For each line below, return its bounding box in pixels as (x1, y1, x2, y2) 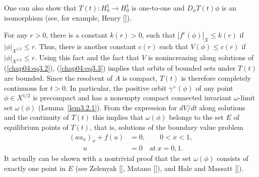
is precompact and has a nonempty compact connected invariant (33, 92, 232, 103)
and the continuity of (4, 112, 69, 122)
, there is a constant (46, 30, 108, 40)
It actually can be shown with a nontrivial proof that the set (4, 153, 191, 163)
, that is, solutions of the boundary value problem (90, 122, 243, 132)
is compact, (122, 73, 158, 83)
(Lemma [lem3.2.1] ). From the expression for (38, 102, 177, 112)
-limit (238, 92, 255, 103)
